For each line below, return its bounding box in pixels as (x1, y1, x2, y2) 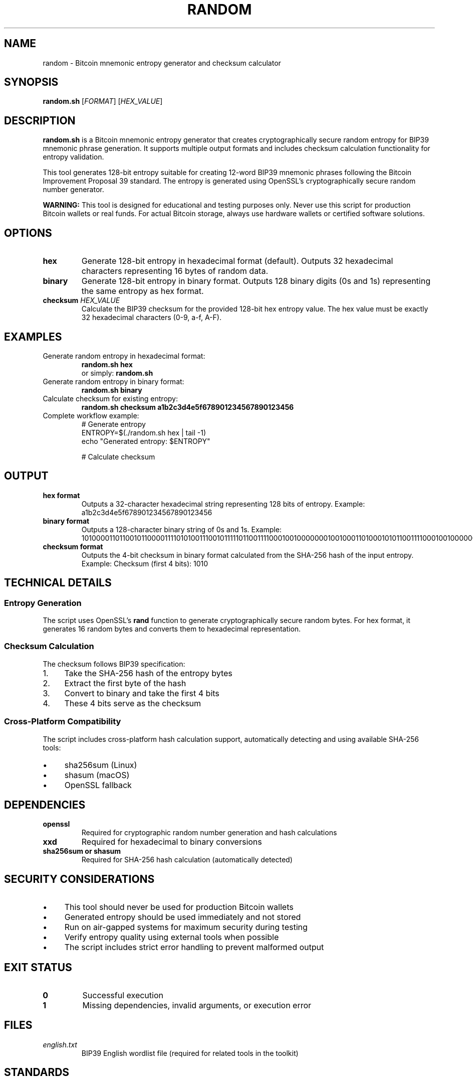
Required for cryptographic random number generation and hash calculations (81, 828, 337, 837)
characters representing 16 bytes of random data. (81, 266, 269, 276)
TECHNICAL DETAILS (4, 576, 112, 589)
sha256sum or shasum (43, 847, 121, 856)
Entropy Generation (4, 597, 82, 608)
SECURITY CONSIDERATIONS (4, 872, 155, 885)
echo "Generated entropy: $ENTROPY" (81, 436, 210, 445)
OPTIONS (4, 226, 52, 239)
